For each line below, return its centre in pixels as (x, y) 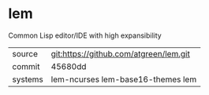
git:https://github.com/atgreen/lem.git (121, 53)
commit (26, 66)
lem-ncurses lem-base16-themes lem (124, 79)
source (25, 53)
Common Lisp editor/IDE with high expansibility (85, 35)
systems (28, 79)
